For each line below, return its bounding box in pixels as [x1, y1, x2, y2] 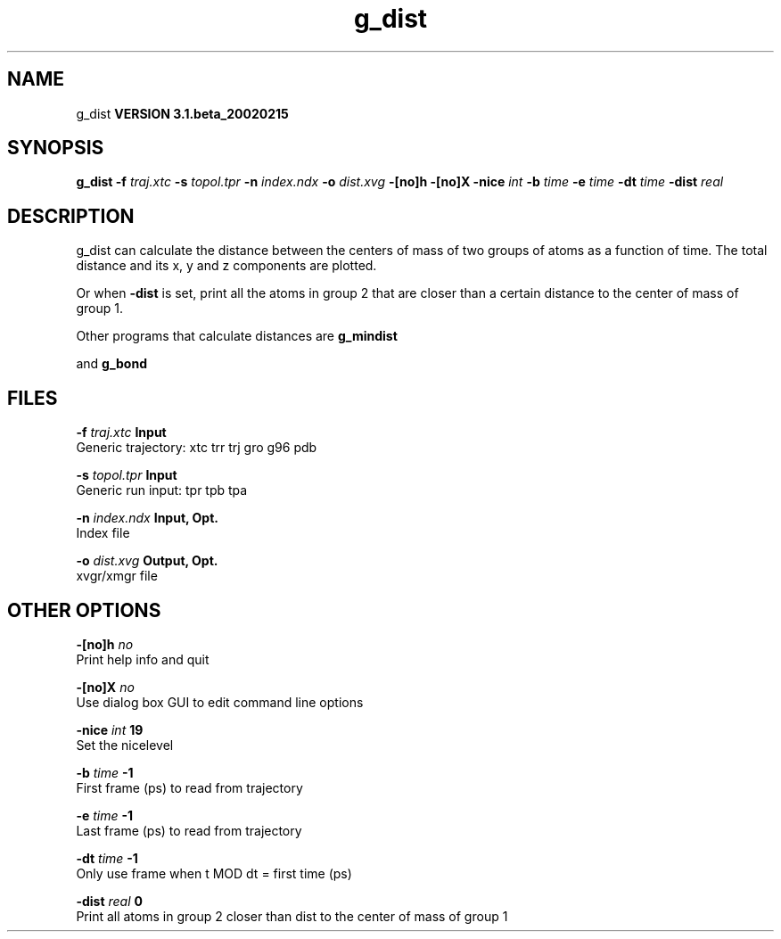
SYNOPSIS [7, 136, 104, 160]
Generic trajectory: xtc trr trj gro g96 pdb [76, 440, 317, 456]
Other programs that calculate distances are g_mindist [76, 328, 398, 344]
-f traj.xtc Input [76, 424, 167, 441]
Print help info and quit [76, 651, 210, 667]
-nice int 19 [76, 721, 144, 737]
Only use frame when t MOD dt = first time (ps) [76, 865, 352, 881]
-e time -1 [76, 807, 134, 823]
